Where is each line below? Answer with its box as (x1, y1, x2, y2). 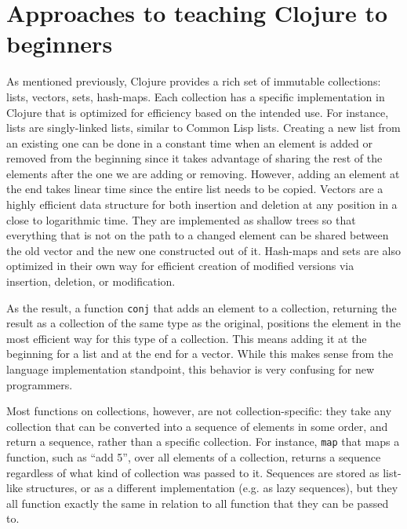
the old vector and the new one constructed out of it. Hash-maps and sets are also (6, 242, 401, 258)
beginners (6, 27, 113, 60)
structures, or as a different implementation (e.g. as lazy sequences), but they (26, 480, 398, 496)
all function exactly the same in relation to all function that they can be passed (6, 494, 389, 511)
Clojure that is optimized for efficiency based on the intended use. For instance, (6, 104, 389, 120)
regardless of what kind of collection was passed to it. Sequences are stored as (6, 464, 380, 480)
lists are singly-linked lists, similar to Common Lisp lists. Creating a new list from (6, 119, 401, 136)
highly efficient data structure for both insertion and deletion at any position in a (6, 196, 398, 213)
